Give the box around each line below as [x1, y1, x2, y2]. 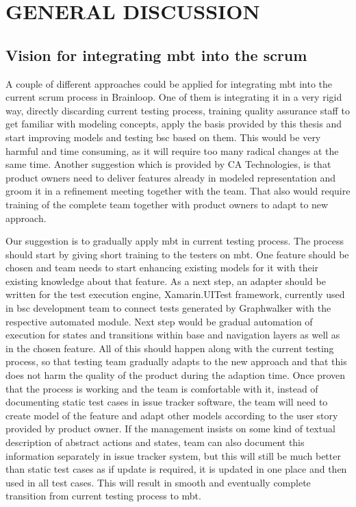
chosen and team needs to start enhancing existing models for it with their [5, 260, 319, 275]
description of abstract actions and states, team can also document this [5, 435, 305, 449]
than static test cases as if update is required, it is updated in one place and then [5, 462, 347, 476]
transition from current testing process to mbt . [5, 489, 201, 503]
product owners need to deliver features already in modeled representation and [5, 170, 335, 184]
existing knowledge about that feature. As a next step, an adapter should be [5, 273, 326, 288]
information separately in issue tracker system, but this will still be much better [5, 448, 341, 462]
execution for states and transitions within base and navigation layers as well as [5, 327, 340, 342]
